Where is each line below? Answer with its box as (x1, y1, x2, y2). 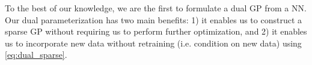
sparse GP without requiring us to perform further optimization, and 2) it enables (5, 25, 307, 38)
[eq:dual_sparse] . (5, 48, 67, 61)
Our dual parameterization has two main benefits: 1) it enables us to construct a (5, 13, 302, 26)
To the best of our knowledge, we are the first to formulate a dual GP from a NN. (5, 2, 307, 14)
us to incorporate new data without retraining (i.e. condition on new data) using (5, 36, 302, 49)
